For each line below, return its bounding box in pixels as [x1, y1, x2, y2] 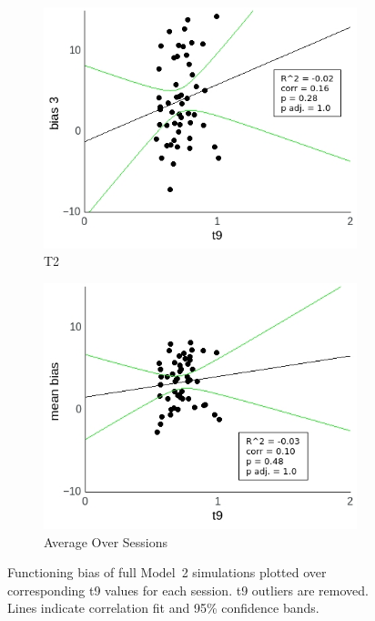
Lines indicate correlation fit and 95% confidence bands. [7, 598, 319, 617]
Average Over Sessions [44, 532, 168, 551]
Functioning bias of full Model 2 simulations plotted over [7, 563, 327, 582]
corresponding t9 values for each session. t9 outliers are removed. [7, 580, 369, 599]
